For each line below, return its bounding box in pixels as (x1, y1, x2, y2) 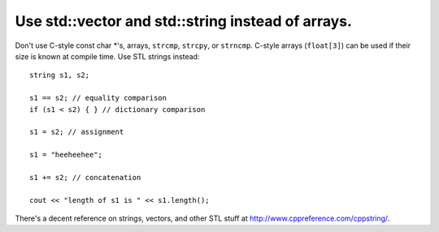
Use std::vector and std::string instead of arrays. (15, 12, 353, 30)
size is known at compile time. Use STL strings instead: (15, 51, 200, 61)
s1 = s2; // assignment (29, 127, 124, 137)
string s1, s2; (29, 71, 90, 80)
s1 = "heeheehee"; (29, 150, 103, 160)
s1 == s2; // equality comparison (29, 93, 167, 103)
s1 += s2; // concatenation (29, 173, 141, 182)
